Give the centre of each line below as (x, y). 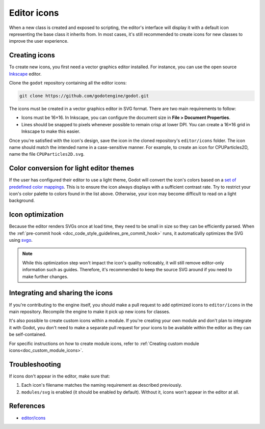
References (27, 406)
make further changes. (45, 276)
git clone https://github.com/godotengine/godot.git (84, 96)
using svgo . (21, 240)
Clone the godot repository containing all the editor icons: (68, 83)
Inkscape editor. (25, 74)
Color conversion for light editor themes (72, 168)
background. (22, 200)
